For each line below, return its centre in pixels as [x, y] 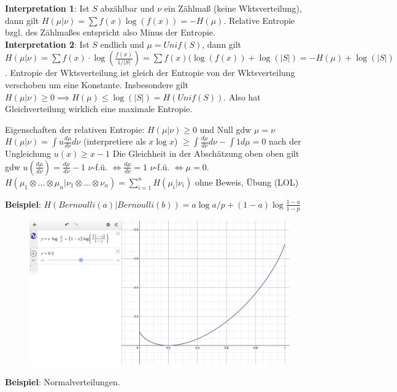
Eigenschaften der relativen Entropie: [75, 129]
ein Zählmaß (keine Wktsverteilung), [233, 8]
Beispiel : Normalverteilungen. [63, 381]
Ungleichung [28, 153]
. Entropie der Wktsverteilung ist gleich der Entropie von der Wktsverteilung [150, 73]
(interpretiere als [114, 141]
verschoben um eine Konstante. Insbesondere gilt [97, 84]
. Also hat [242, 96]
